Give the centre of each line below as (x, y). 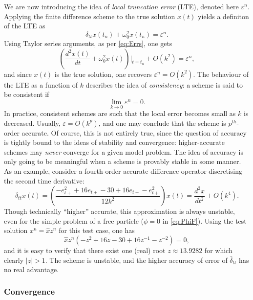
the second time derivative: (44, 180)
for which (218, 250)
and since (18, 74)
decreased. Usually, (32, 123)
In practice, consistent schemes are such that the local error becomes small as (120, 113)
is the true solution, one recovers (103, 74)
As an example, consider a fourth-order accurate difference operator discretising (123, 171)
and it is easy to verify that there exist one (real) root (85, 250)
